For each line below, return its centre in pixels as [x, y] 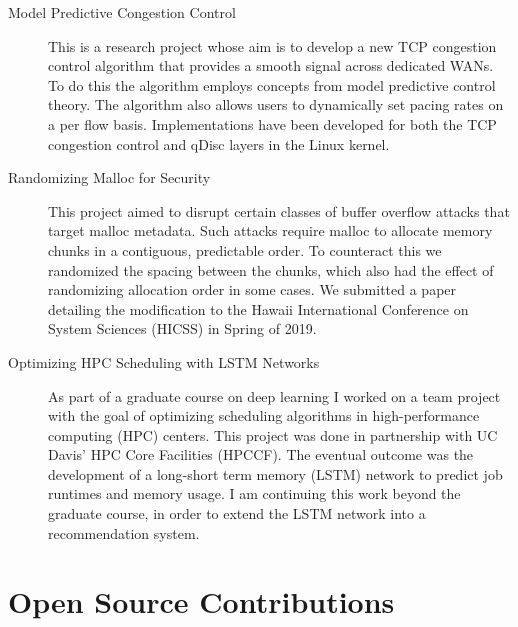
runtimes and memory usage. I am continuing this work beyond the [254, 493]
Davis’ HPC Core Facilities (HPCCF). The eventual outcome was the [261, 454]
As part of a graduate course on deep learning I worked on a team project [274, 395]
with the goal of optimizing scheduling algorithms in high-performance [264, 415]
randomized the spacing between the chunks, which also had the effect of [271, 269]
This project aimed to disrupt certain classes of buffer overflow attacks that [279, 210]
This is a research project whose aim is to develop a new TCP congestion [272, 45]
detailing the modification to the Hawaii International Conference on [258, 308]
